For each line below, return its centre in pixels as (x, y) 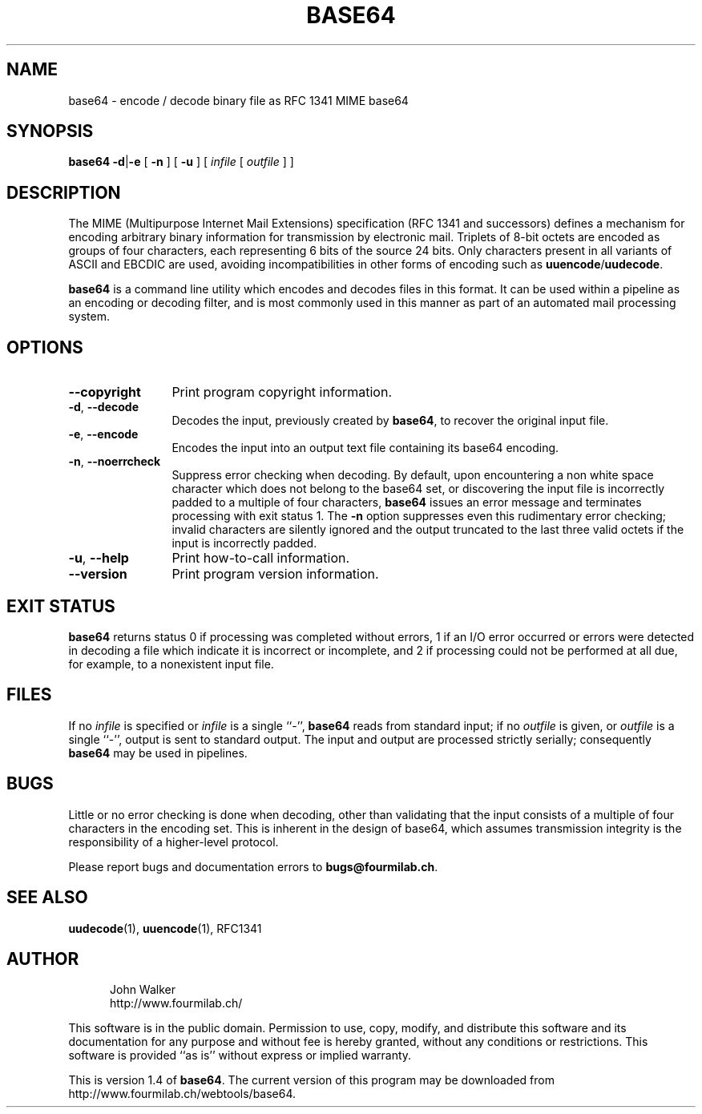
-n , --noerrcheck (115, 462)
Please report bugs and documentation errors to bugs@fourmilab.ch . (253, 866)
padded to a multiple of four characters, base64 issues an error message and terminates (407, 503)
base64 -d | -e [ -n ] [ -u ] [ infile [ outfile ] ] (181, 162)
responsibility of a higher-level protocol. (173, 842)
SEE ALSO (47, 898)
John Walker (143, 990)
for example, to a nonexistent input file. (171, 664)
